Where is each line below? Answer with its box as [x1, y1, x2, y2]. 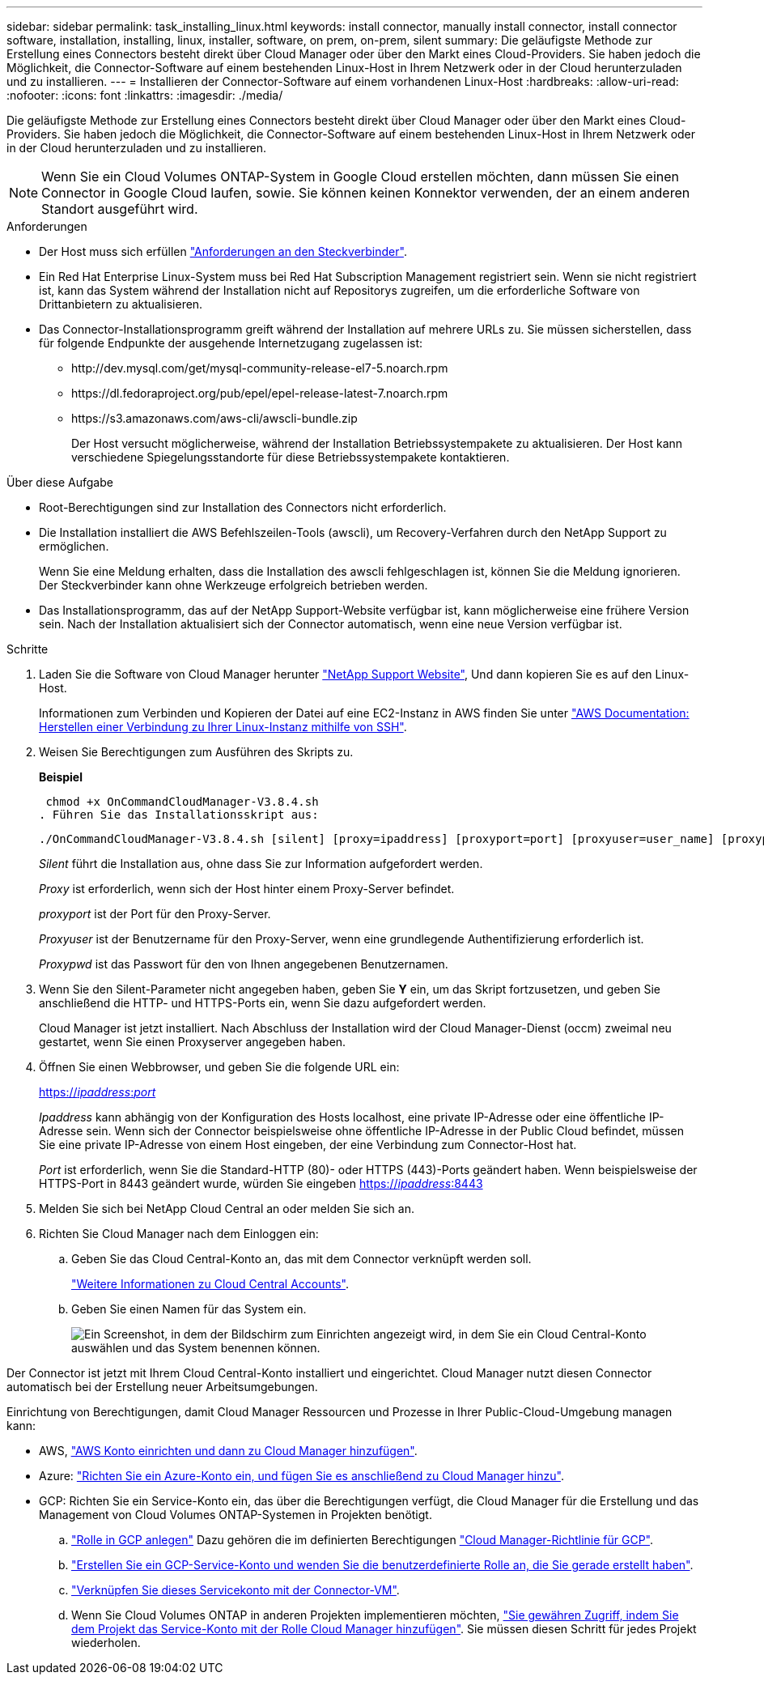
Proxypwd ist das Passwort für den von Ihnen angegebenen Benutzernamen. [39, 957, 448, 971]
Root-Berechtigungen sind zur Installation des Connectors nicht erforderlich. [39, 500, 447, 514]
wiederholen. [71, 1636, 141, 1649]
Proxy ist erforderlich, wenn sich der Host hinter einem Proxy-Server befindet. [39, 882, 455, 896]
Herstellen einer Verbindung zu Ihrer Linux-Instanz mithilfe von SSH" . [39, 720, 407, 734]
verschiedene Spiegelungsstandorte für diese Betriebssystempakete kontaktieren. [71, 450, 510, 464]
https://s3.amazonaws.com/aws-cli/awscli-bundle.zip [71, 411, 358, 425]
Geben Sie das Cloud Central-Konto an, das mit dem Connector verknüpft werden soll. [71, 1252, 532, 1266]
